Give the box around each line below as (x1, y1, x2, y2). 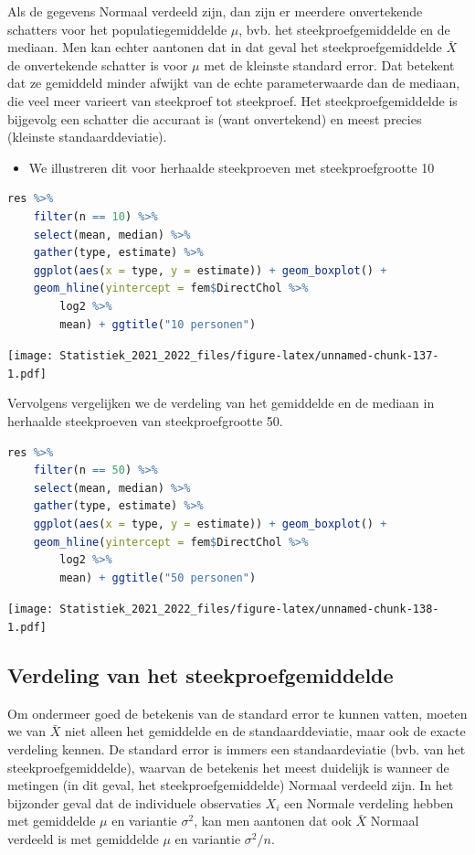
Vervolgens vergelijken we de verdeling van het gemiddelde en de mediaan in (7, 393, 435, 412)
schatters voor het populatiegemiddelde (7, 19, 227, 38)
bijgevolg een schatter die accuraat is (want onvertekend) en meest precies (7, 109, 422, 128)
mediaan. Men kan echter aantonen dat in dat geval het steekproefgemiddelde (7, 37, 442, 57)
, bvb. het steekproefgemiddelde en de (238, 19, 450, 38)
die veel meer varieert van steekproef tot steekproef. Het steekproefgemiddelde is (7, 91, 458, 110)
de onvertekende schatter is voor (7, 55, 188, 74)
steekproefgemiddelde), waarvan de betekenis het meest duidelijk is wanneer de (7, 757, 449, 776)
